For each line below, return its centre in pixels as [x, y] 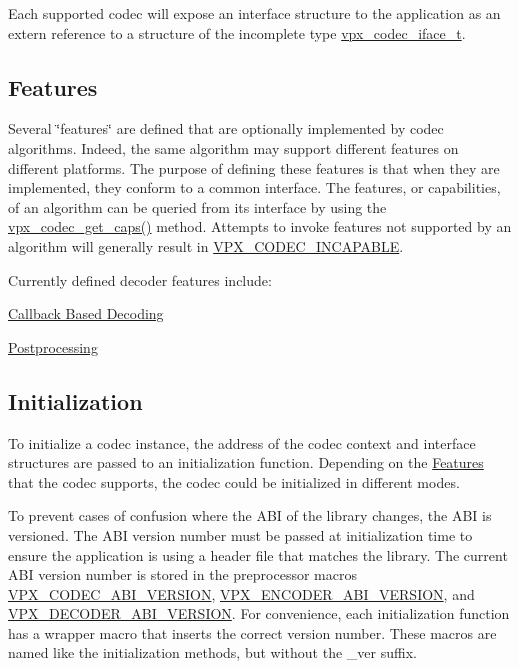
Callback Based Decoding [86, 313]
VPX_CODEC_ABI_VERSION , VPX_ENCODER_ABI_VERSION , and [241, 593]
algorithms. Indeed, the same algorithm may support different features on [233, 147]
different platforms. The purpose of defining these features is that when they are [254, 167]
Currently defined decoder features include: [140, 279]
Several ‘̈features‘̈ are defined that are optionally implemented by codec [226, 128]
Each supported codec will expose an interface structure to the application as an [254, 13]
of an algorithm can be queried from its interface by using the [197, 206]
